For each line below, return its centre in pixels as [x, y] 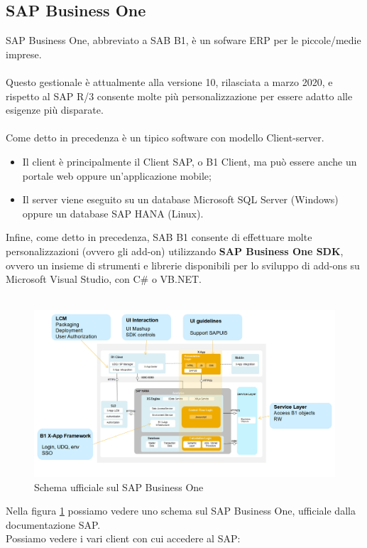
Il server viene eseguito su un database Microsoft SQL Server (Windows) [180, 199]
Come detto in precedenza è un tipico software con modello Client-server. [165, 138]
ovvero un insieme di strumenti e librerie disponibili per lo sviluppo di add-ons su [183, 265]
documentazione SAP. [53, 524]
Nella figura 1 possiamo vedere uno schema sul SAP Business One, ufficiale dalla [181, 511]
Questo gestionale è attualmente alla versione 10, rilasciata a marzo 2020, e [169, 81]
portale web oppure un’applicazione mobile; [117, 175]
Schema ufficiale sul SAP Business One [119, 487]
